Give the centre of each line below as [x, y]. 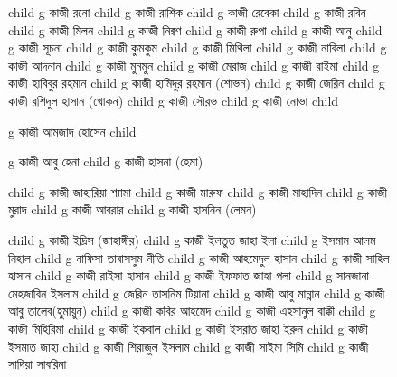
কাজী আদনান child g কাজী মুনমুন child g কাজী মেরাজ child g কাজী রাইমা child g [194, 65]
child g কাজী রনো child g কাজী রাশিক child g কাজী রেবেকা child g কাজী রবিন [187, 12]
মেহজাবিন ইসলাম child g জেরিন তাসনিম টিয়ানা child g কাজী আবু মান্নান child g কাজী [197, 292]
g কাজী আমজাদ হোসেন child [72, 131]
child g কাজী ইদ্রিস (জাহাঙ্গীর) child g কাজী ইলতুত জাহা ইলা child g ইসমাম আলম [192, 239]
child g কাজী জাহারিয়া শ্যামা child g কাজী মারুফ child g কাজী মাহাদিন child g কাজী [198, 191]
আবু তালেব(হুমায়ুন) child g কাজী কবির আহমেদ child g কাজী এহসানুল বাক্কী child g [192, 311]
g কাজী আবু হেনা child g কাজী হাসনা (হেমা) [106, 161]
